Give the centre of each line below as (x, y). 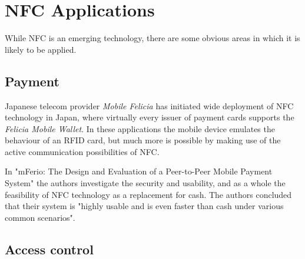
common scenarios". (40, 217)
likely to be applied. (41, 49)
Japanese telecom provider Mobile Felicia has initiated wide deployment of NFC (149, 105)
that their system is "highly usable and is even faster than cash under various (144, 206)
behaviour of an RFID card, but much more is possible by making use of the (143, 140)
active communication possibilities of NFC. (82, 151)
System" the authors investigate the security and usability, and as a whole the (145, 183)
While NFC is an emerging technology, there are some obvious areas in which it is (152, 38)
